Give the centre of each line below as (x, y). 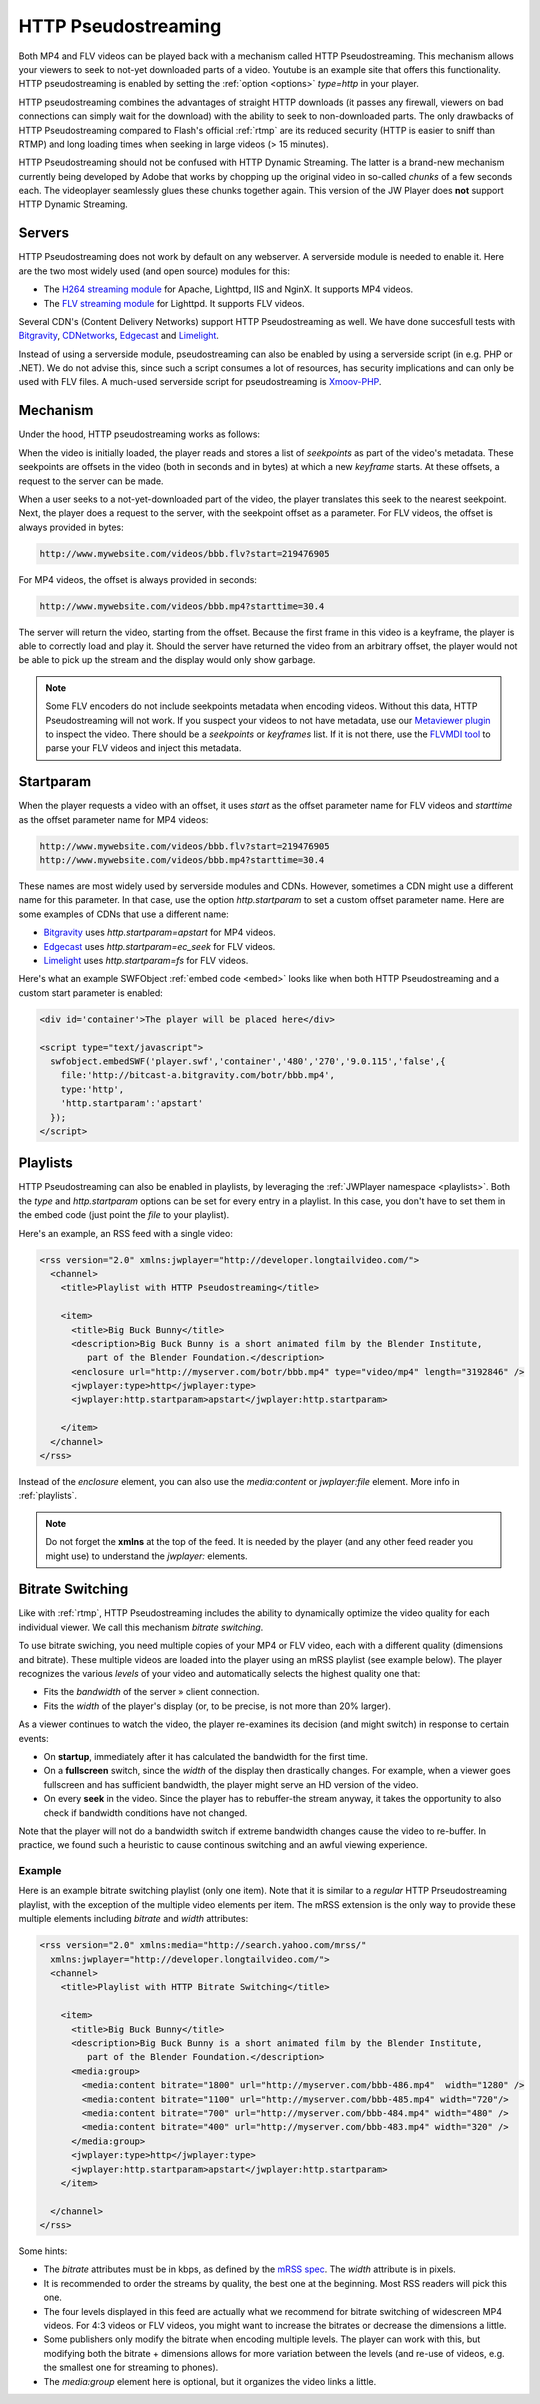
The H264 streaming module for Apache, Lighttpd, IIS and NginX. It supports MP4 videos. (228, 289)
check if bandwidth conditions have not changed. (145, 1812)
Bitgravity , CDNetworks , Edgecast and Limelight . (119, 336)
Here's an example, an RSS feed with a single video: (126, 1233)
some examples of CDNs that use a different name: (123, 914)
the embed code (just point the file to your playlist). (124, 1215)
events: (33, 1738)
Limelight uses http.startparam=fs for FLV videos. (146, 961)
